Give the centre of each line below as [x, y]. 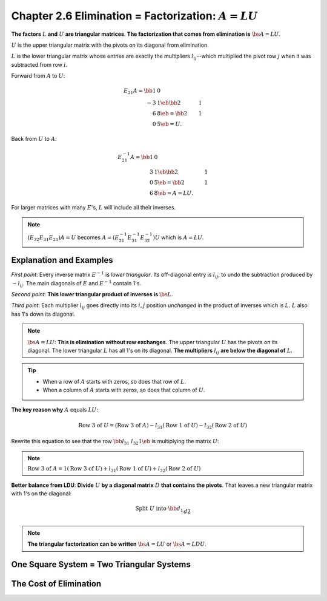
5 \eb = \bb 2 [169, 182]
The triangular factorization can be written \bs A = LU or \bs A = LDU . [117, 544]
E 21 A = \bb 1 [140, 92]
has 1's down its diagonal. [43, 314]
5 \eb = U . [169, 124]
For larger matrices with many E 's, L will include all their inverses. [94, 208]
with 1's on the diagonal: [41, 494]
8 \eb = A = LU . [174, 193]
